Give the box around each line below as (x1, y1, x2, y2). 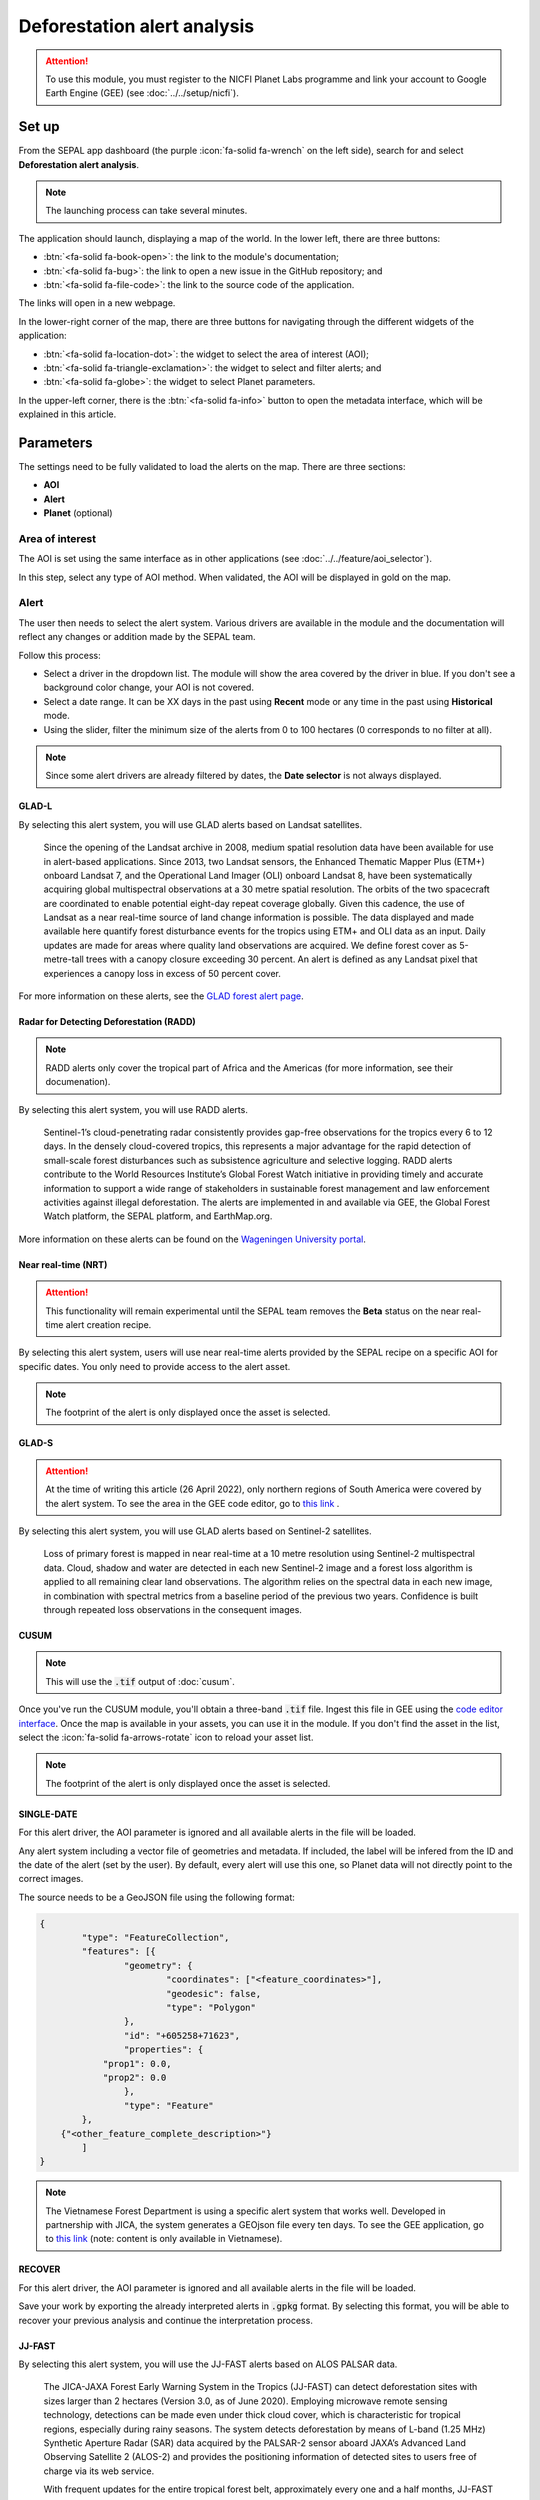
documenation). (45, 1076, 111, 1088)
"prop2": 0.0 (102, 2071, 167, 2083)
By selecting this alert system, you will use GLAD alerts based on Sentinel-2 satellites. (18, 1525, 372, 1537)
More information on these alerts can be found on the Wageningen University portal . (18, 1233, 367, 1245)
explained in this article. (18, 408, 117, 420)
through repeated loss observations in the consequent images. (43, 1603, 302, 1615)
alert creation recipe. (65, 1318, 152, 1330)
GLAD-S (18, 1437, 54, 1449)
